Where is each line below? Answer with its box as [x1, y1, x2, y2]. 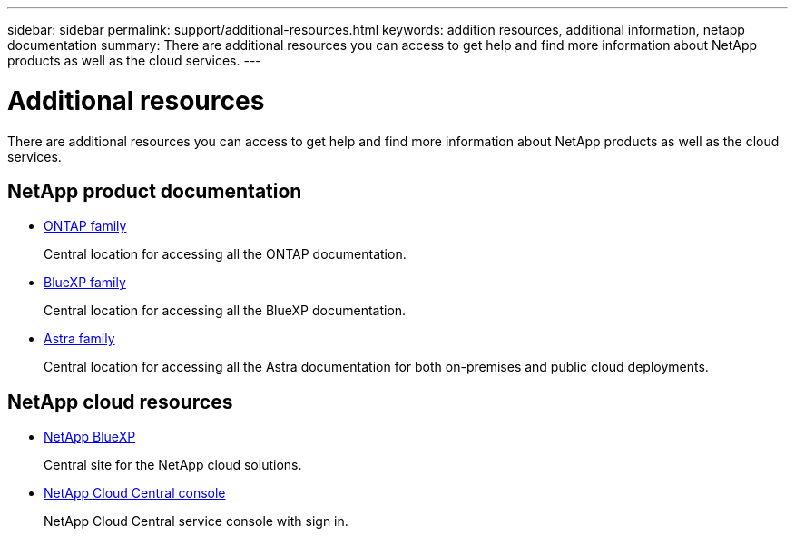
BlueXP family [44, 274, 126, 291]
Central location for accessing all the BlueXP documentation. [44, 303, 407, 319]
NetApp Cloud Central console [44, 485, 226, 501]
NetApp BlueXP [44, 429, 136, 445]
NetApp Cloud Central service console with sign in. [44, 513, 348, 530]
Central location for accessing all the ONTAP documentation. [44, 246, 407, 263]
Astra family [44, 331, 115, 347]
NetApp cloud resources [7, 390, 233, 413]
